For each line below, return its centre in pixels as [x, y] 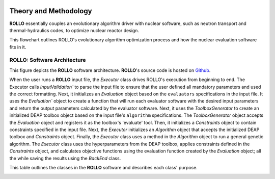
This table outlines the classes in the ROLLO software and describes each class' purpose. [104, 167]
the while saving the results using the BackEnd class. [65, 158]
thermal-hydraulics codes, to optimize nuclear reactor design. [74, 30]
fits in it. [18, 47]
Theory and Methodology [51, 11]
